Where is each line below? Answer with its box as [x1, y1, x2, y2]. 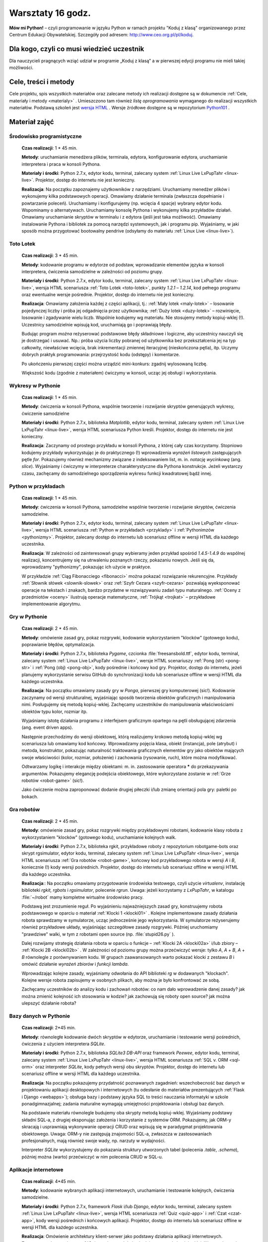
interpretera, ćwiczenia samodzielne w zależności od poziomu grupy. [21, 268, 163, 274]
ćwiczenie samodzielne [21, 410, 69, 416]
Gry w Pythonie [9, 614, 48, 621]
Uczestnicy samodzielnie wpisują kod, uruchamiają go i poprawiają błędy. [21, 321, 172, 327]
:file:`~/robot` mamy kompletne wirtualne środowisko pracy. [21, 894, 144, 900]
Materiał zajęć [9, 117, 54, 126]
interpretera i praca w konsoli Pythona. [21, 161, 101, 167]
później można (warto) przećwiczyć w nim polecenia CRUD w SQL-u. [21, 1154, 163, 1160]
